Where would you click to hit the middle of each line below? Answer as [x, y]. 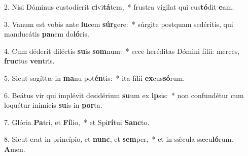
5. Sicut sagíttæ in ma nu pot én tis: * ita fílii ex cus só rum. [95, 77]
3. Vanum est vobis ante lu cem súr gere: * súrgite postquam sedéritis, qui [119, 24]
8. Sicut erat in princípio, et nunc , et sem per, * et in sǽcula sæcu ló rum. [119, 139]
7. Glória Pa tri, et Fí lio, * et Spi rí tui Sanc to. [77, 122]
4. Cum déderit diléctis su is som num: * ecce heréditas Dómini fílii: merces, [122, 51]
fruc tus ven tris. [29, 61]
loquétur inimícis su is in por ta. [53, 105]
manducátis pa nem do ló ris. [47, 34]
